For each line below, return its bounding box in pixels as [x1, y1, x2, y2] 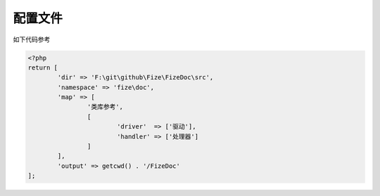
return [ [27, 63, 58, 72]
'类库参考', [87, 103, 123, 111]
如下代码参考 [13, 35, 51, 44]
